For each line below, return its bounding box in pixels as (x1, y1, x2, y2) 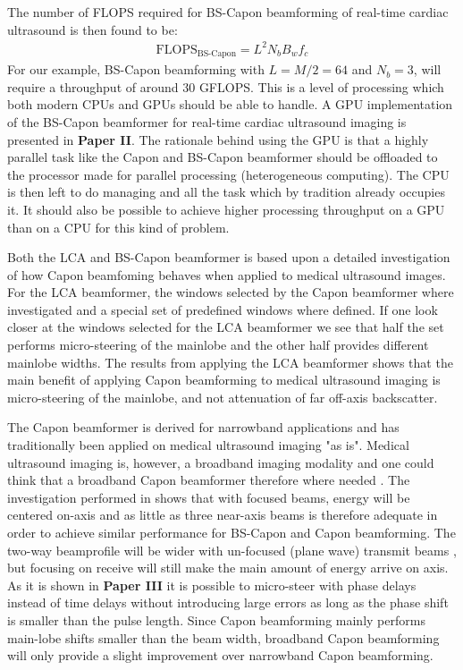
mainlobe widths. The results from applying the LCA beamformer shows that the (7, 352, 453, 371)
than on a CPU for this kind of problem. (7, 217, 230, 236)
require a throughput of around (7, 77, 179, 96)
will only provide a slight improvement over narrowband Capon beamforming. (7, 646, 434, 665)
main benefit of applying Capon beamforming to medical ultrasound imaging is (7, 370, 441, 389)
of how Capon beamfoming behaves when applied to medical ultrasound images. (7, 265, 446, 284)
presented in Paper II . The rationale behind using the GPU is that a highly (7, 130, 429, 148)
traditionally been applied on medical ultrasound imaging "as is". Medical (7, 436, 409, 454)
